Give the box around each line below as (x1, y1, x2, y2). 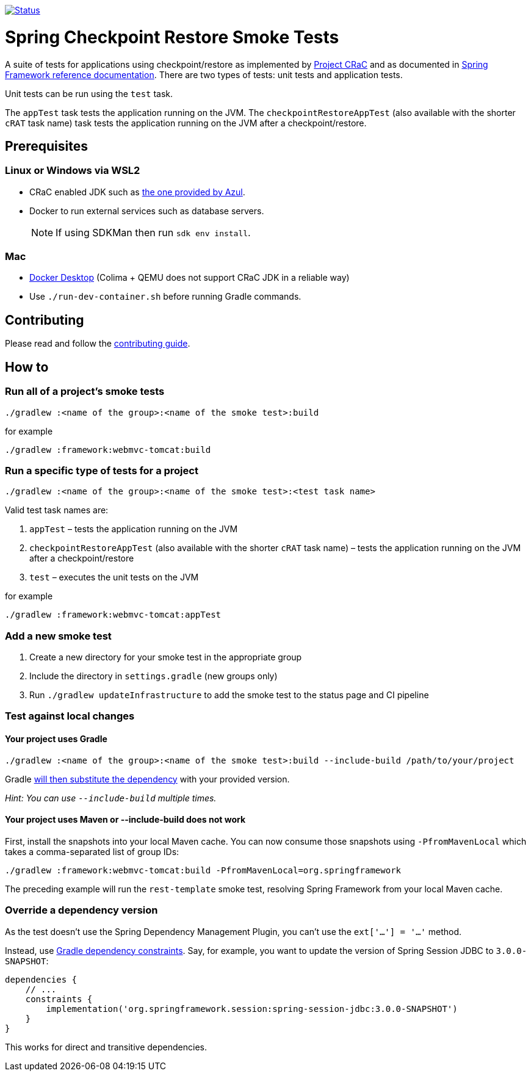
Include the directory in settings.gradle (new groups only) (29, 671, 278, 682)
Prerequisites (5, 138, 88, 154)
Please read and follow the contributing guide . (5, 338, 190, 349)
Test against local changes (5, 710, 135, 723)
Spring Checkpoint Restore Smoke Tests (5, 26, 339, 48)
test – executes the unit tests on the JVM (29, 572, 199, 583)
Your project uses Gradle (5, 734, 107, 745)
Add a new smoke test (5, 629, 112, 642)
